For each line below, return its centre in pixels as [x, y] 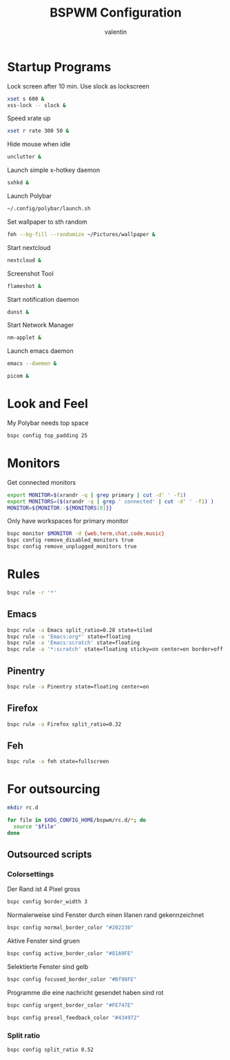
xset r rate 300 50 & [38, 131]
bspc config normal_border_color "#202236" [71, 928]
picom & [18, 376]
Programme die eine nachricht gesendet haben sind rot [85, 992]
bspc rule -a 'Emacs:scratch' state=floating [73, 643]
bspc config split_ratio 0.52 [51, 1050]
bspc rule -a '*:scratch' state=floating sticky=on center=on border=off [115, 649]
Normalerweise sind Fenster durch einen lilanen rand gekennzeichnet [106, 915]
